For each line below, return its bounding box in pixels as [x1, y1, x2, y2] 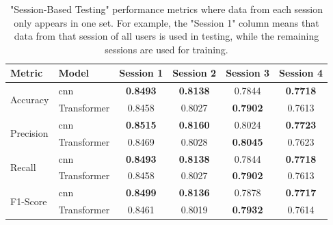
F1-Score [10, 194, 47, 208]
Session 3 [226, 66, 270, 80]
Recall [10, 160, 36, 174]
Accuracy [10, 92, 49, 106]
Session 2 [172, 66, 217, 80]
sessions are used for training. [105, 42, 228, 56]
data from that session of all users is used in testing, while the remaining [14, 29, 319, 43]
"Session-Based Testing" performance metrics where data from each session [10, 2, 323, 16]
